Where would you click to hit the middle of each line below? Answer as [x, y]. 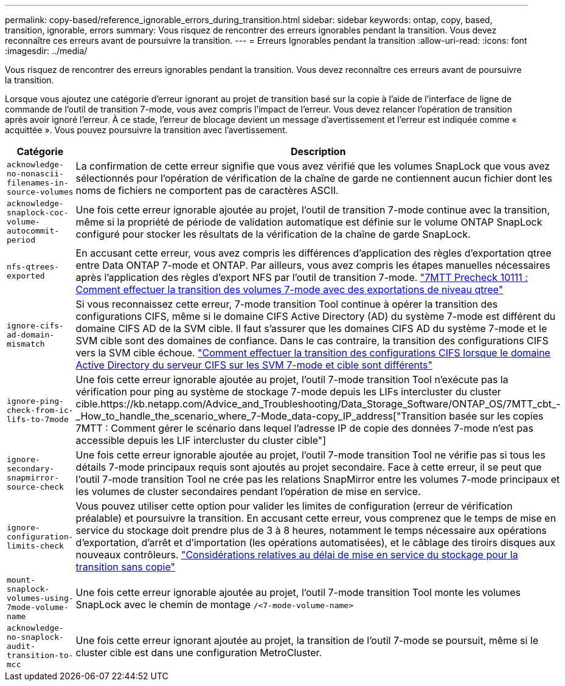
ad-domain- [31, 334]
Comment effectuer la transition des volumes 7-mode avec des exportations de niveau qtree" [289, 289]
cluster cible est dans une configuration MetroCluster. [199, 652]
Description [318, 151]
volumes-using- [40, 598]
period [21, 240]
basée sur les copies [496, 416]
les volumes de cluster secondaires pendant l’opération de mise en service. [248, 491]
